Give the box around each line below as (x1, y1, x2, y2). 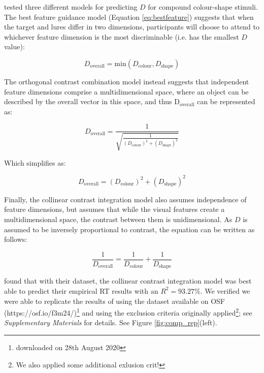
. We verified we (200, 285, 250, 296)
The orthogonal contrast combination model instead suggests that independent (4, 76, 249, 86)
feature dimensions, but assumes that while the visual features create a (4, 204, 225, 214)
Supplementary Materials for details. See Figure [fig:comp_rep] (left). (4, 317, 217, 328)
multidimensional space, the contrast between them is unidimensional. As (4, 214, 233, 225)
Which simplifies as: (4, 157, 66, 168)
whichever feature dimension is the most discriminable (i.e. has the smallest (4, 31, 239, 42)
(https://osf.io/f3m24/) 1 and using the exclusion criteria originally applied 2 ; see (4, 306, 252, 318)
